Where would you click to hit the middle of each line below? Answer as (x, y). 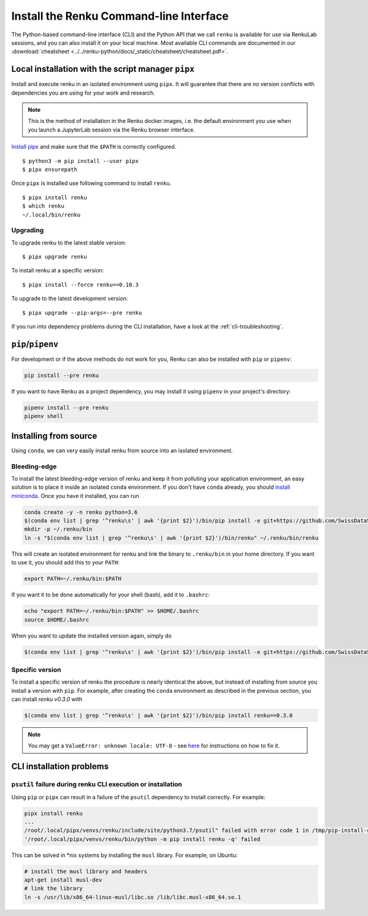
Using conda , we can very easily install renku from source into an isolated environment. (122, 450)
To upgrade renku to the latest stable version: (69, 242)
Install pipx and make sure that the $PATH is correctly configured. (94, 147)
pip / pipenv (35, 344)
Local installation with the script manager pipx (103, 69)
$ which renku (43, 206)
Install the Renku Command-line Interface (120, 16)
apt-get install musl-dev (63, 880)
